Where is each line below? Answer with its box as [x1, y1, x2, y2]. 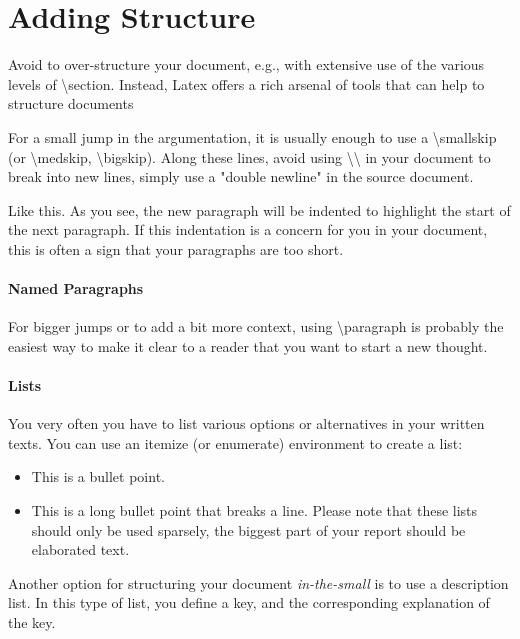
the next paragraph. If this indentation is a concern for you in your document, [8, 219, 488, 240]
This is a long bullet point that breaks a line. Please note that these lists [31, 500, 478, 521]
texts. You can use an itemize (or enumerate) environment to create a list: [8, 432, 463, 453]
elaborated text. [31, 539, 130, 560]
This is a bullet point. [31, 466, 165, 487]
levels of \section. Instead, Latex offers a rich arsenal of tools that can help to [8, 73, 485, 94]
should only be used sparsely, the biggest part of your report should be [31, 519, 466, 540]
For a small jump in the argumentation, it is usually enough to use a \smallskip [8, 126, 497, 147]
